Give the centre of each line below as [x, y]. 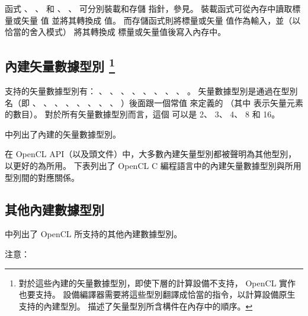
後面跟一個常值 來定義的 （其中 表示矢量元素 [216, 102]
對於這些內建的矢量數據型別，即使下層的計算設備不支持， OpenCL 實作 [157, 283]
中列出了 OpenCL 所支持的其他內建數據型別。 [94, 234]
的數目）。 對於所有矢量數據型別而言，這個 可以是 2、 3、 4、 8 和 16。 [142, 114]
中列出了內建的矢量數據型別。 [63, 134]
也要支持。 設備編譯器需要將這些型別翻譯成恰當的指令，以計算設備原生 [157, 294]
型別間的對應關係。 [42, 177]
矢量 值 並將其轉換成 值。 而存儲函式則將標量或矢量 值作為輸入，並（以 [161, 20]
